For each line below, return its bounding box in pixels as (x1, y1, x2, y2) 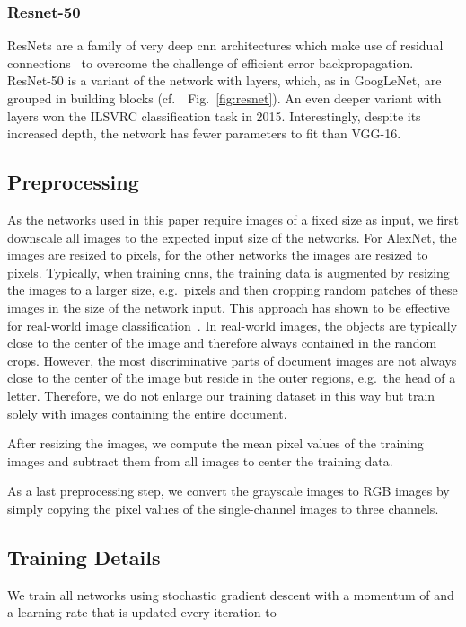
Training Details (7, 543, 161, 570)
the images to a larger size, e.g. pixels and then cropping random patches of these (7, 280, 458, 299)
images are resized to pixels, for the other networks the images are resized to (7, 245, 428, 264)
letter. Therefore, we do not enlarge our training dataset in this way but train (7, 385, 435, 404)
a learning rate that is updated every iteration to (7, 603, 277, 622)
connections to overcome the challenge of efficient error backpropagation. (7, 53, 414, 72)
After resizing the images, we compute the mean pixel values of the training (7, 434, 424, 453)
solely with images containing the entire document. (7, 403, 287, 422)
